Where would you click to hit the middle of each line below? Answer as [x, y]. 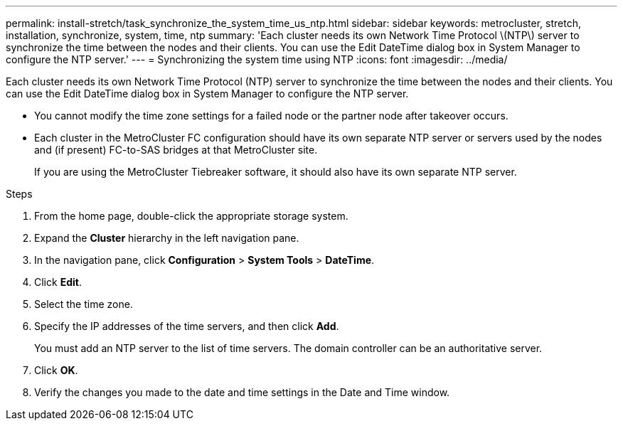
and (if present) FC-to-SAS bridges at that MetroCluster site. [176, 150]
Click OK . [56, 370]
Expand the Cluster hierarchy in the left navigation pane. [167, 238]
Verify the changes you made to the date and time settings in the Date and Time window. [242, 392]
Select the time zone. [84, 304]
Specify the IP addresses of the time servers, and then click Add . [187, 326]
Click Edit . [58, 282]
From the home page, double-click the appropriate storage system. [191, 216]
